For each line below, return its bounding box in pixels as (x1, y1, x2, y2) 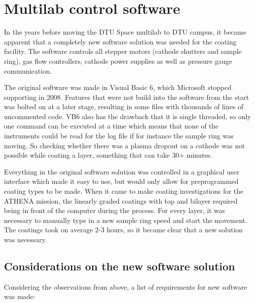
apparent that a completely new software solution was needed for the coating (4, 36, 237, 46)
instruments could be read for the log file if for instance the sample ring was (4, 130, 234, 141)
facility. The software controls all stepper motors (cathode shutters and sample (4, 46, 242, 56)
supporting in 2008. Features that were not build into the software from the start (4, 91, 249, 102)
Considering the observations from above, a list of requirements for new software (4, 281, 247, 292)
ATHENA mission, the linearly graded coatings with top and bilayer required (4, 195, 238, 206)
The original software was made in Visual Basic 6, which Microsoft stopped (4, 82, 232, 92)
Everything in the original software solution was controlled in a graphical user (4, 166, 239, 176)
